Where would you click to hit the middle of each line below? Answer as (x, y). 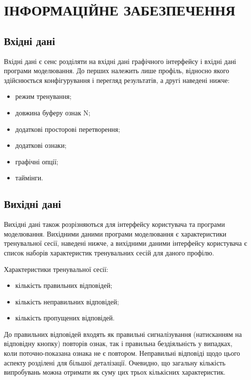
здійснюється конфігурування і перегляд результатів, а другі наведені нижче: (117, 80)
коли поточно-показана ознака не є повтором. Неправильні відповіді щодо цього (122, 353)
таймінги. (29, 178)
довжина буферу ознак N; (53, 112)
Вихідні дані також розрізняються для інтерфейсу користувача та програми (114, 224)
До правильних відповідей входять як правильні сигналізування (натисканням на (123, 334)
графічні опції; (37, 161)
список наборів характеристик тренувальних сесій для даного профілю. (109, 252)
